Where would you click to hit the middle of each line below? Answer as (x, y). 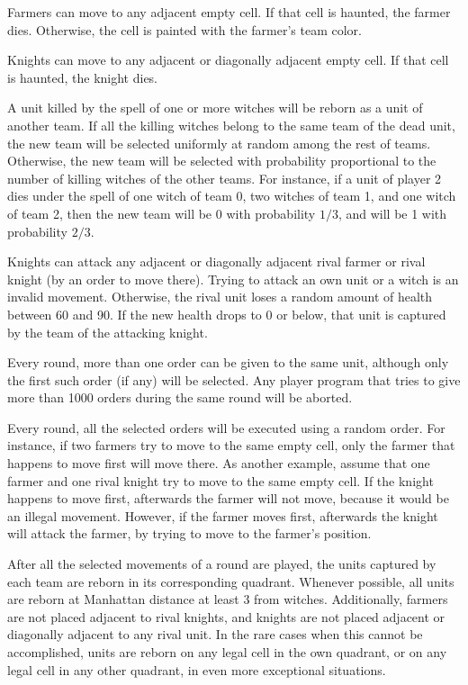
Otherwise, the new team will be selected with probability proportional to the (222, 161)
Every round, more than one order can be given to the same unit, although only (228, 362)
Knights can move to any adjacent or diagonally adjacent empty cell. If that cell (228, 60)
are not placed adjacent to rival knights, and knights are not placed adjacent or (226, 616)
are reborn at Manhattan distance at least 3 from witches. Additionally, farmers (228, 599)
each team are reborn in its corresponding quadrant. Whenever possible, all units (231, 581)
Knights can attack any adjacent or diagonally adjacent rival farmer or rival (216, 261)
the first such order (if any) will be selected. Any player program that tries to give (234, 379)
